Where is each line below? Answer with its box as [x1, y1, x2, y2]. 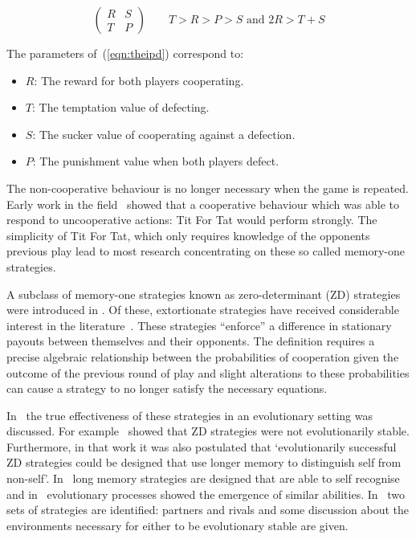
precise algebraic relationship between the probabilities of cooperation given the [6, 348, 399, 365]
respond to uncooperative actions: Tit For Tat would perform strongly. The [6, 211, 377, 228]
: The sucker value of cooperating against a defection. [32, 125, 296, 142]
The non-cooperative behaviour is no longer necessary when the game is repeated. [6, 179, 409, 196]
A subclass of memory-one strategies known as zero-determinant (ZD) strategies [6, 285, 401, 302]
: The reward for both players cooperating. [34, 71, 244, 88]
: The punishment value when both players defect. [32, 153, 279, 169]
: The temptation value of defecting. [31, 99, 210, 116]
